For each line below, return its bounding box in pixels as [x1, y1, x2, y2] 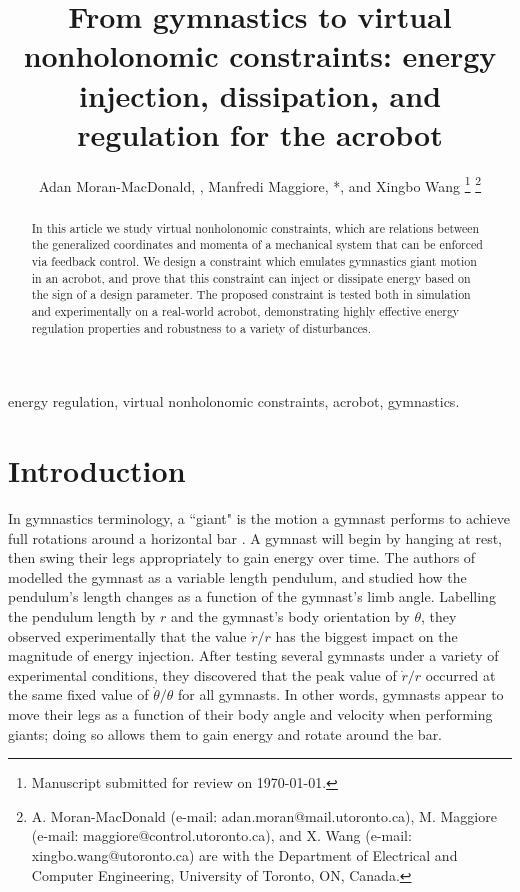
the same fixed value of [8, 684, 149, 705]
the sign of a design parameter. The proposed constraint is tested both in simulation [31, 286, 471, 303]
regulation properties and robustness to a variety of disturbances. [31, 319, 371, 336]
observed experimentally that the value [8, 625, 247, 646]
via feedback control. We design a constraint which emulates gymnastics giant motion [31, 253, 477, 270]
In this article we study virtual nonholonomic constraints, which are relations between [31, 219, 480, 236]
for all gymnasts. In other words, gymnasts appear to [177, 684, 504, 705]
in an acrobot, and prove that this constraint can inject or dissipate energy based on [31, 269, 471, 286]
